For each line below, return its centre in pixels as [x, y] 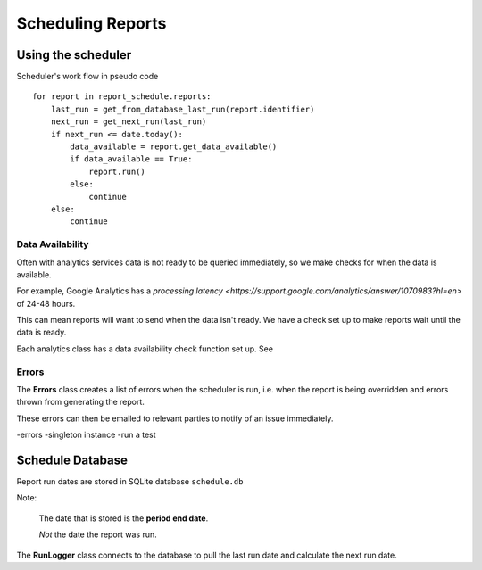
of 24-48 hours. [46, 303]
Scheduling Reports [91, 23]
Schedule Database [72, 460]
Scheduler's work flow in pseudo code [87, 77]
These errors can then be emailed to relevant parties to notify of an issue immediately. [175, 418]
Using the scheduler [74, 55]
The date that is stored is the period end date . [124, 518]
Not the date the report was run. [98, 534]
